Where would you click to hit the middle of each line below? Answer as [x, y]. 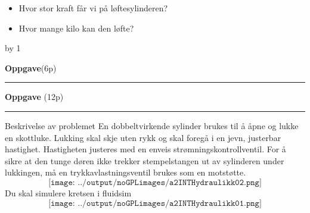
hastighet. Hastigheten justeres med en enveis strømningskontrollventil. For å [145, 149]
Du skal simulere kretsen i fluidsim [68, 192]
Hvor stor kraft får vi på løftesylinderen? [93, 8]
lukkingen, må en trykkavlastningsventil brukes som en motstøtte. [125, 172]
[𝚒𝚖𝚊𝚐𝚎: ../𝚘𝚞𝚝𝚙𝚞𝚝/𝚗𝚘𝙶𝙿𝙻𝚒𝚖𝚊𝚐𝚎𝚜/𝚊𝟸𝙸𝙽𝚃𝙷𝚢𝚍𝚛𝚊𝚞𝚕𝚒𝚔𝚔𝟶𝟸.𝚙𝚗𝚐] [155, 182]
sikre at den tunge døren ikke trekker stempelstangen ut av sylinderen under [145, 160]
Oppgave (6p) [31, 68]
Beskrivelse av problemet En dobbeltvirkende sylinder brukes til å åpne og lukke [152, 125]
